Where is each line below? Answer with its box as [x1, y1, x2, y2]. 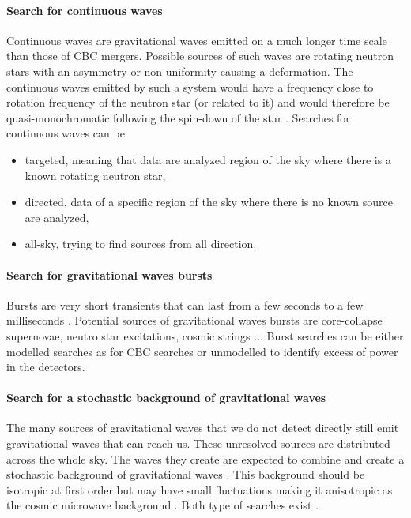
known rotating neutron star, [25, 167, 166, 183]
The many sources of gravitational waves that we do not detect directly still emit [6, 419, 399, 436]
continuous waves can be [6, 125, 125, 141]
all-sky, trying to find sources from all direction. [25, 235, 257, 252]
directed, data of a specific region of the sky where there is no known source [25, 193, 393, 210]
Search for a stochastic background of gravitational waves [6, 389, 326, 406]
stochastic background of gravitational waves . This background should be [6, 466, 365, 482]
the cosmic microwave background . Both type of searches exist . [6, 497, 319, 513]
